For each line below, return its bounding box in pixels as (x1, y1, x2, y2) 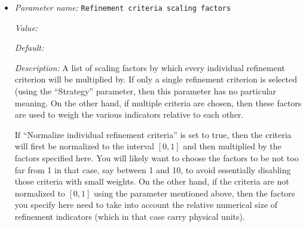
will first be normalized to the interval (14, 140, 154, 152)
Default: (14, 41, 44, 54)
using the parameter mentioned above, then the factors (94, 186, 295, 199)
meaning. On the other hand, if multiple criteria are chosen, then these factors (14, 96, 302, 109)
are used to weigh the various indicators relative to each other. (14, 108, 244, 121)
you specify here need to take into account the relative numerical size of (14, 198, 278, 211)
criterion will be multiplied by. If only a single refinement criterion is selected (14, 73, 297, 85)
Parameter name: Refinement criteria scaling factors (14, 1, 231, 13)
